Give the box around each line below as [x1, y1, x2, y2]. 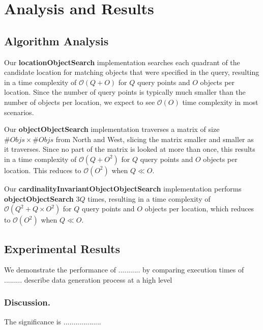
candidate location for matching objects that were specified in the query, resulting [4, 67, 259, 77]
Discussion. [4, 296, 51, 309]
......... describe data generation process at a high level [4, 274, 172, 285]
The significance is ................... [4, 316, 101, 326]
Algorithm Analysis [4, 33, 109, 48]
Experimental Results [4, 240, 120, 256]
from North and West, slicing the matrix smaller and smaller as [55, 133, 254, 144]
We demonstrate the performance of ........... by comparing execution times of [4, 264, 244, 275]
